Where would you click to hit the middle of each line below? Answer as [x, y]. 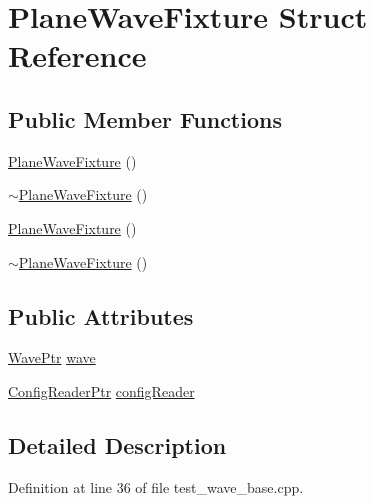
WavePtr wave [52, 357]
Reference [77, 55]
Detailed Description [117, 444]
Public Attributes [101, 315]
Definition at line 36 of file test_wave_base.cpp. [156, 486]
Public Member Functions [145, 118]
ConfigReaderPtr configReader [101, 390]
